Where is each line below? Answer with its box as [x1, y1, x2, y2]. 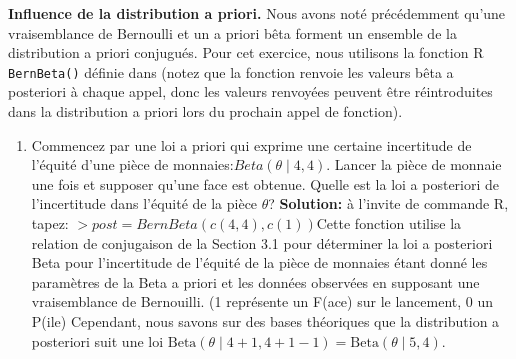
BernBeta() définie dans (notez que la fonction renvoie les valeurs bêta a [8, 61, 454, 82]
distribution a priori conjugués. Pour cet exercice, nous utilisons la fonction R [8, 42, 484, 63]
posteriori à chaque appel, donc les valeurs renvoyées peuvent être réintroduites [8, 81, 493, 102]
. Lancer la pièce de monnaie [326, 154, 502, 175]
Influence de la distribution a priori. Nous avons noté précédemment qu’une [8, 3, 506, 23]
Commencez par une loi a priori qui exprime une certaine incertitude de [31, 134, 472, 155]
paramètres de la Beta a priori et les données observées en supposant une [31, 271, 480, 292]
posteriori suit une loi [31, 330, 164, 351]
